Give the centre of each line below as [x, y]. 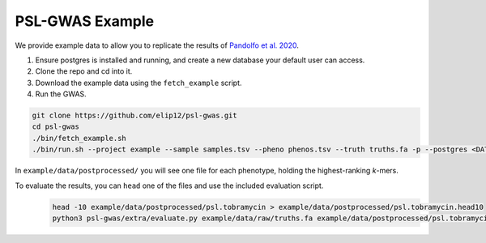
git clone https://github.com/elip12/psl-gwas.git [135, 116]
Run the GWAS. [61, 94]
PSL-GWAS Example [84, 21]
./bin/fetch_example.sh [79, 138]
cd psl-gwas [56, 127]
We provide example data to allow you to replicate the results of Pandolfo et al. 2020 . [157, 45]
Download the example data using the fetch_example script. [139, 83]
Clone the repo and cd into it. [84, 71]
